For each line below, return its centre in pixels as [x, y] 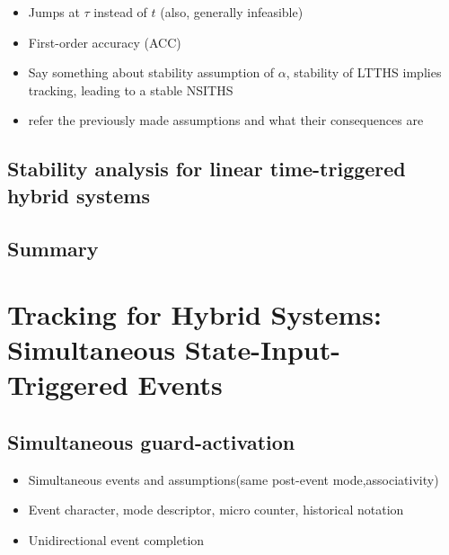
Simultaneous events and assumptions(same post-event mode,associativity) [233, 479]
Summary [53, 248]
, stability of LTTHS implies [364, 72]
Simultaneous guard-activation [151, 442]
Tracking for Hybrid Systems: [194, 314]
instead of [120, 12]
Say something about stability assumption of [151, 72]
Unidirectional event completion [116, 540]
